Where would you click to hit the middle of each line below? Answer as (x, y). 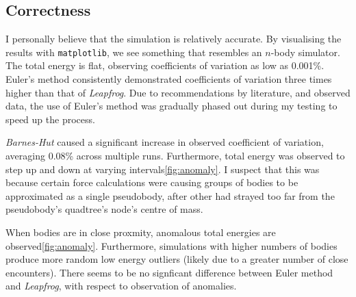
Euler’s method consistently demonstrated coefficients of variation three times (169, 79)
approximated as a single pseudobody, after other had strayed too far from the (170, 195)
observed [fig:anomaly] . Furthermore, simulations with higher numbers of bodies (171, 245)
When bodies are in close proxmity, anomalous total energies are (141, 232)
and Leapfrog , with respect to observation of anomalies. (121, 286)
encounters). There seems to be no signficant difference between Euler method (169, 272)
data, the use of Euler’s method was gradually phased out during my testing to (171, 106)
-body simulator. (305, 52)
